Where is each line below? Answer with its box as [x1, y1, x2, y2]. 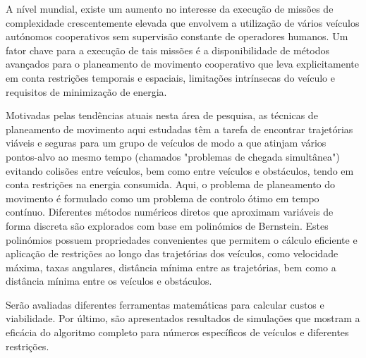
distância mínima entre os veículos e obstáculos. [6, 273, 212, 288]
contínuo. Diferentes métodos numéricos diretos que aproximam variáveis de [6, 204, 334, 219]
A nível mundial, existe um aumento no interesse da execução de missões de [6, 1, 334, 16]
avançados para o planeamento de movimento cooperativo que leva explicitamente [6, 56, 360, 71]
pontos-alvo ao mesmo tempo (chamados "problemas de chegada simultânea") [6, 149, 340, 163]
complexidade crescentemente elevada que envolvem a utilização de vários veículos [6, 15, 360, 30]
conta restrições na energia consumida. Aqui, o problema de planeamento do [6, 177, 336, 192]
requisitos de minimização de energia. [6, 84, 167, 99]
